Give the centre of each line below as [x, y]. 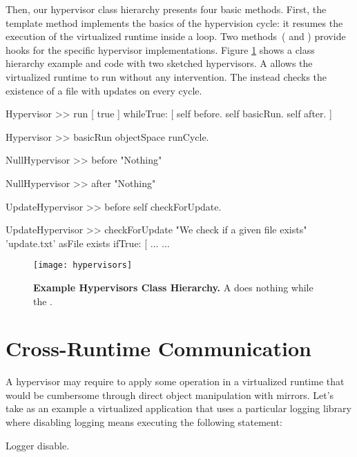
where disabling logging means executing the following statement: [144, 422]
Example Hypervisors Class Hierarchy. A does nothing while [173, 287]
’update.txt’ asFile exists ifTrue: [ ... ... [88, 243]
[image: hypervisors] [83, 265]
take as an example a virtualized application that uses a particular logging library [178, 408]
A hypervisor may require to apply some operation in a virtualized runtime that [175, 381]
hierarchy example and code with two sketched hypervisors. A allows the [159, 63]
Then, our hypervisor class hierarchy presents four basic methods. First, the [166, 9]
